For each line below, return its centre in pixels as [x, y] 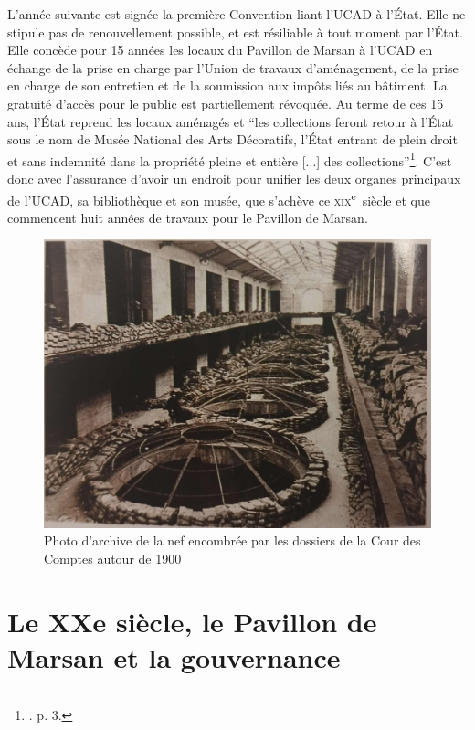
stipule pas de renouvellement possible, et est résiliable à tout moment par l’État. [235, 32]
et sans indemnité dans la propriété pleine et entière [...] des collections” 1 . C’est [230, 159]
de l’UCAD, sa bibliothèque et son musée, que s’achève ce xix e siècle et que [219, 198]
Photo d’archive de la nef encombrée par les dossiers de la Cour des [232, 540]
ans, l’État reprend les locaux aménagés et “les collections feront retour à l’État [231, 121]
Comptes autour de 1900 [113, 558]
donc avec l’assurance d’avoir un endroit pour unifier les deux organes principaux [234, 178]
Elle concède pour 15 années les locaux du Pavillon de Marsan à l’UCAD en [220, 50]
